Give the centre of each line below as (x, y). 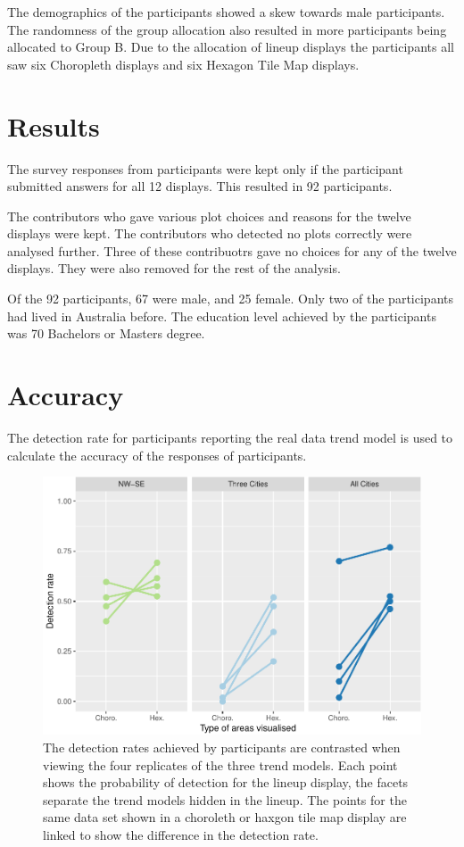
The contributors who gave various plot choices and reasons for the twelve (209, 216)
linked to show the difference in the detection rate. (181, 834)
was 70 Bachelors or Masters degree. (106, 333)
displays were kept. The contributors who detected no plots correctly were (210, 233)
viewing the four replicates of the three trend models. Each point (220, 764)
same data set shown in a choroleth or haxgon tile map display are (225, 817)
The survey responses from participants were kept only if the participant (205, 168)
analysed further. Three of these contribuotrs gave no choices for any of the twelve (232, 250)
